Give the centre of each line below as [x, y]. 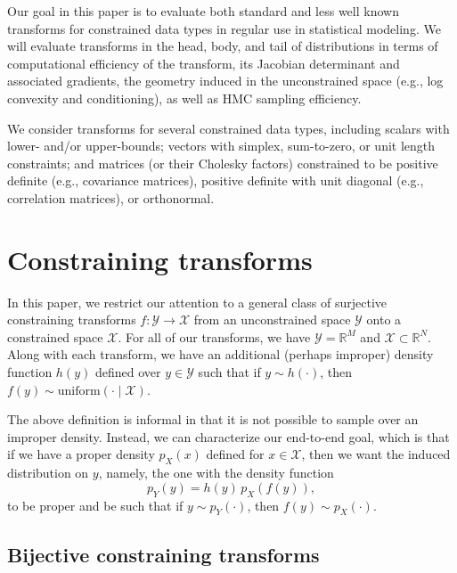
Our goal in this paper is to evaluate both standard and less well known [203, 11]
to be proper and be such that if [95, 505]
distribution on [48, 473]
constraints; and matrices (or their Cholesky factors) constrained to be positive [223, 163]
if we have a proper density [81, 454]
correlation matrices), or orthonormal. [111, 197]
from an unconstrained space [272, 319]
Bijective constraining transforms [163, 554]
